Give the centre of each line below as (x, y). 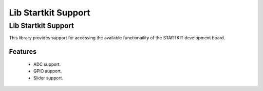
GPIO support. (48, 71)
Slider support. (48, 78)
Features (23, 52)
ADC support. (47, 64)
